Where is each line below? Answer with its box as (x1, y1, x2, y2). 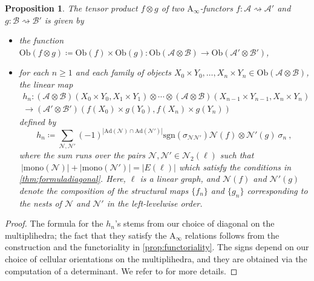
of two (161, 2, 185, 14)
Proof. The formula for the (5, 217, 103, 230)
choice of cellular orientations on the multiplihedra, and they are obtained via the (5, 252, 307, 265)
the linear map (19, 77, 73, 90)
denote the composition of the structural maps (19, 184, 189, 196)
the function (19, 34, 64, 47)
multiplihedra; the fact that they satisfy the (5, 228, 167, 241)
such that (220, 148, 254, 161)
